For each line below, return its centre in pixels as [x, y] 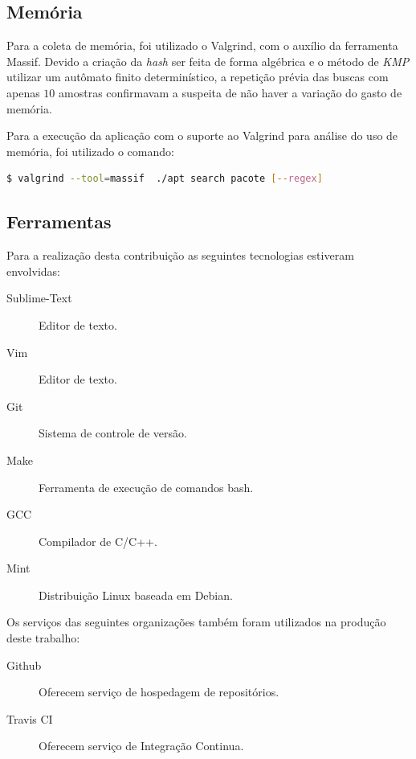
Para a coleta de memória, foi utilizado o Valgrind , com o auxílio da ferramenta [202, 45]
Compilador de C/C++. [98, 541]
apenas [23, 92]
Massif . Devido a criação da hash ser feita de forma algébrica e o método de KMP [208, 61]
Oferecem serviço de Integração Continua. [141, 746]
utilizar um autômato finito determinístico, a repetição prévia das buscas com [198, 77]
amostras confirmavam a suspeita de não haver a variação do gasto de [230, 92]
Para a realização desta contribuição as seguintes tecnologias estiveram [180, 255]
